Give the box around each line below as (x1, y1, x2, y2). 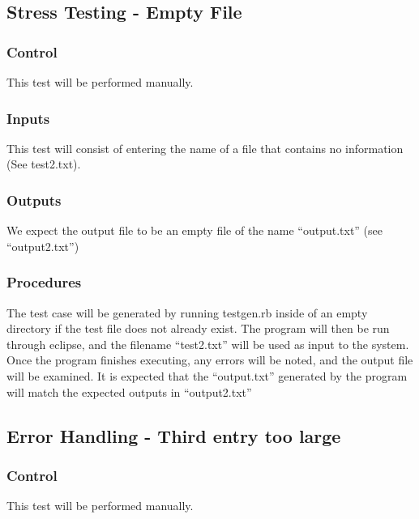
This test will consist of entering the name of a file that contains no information (6, 139, 404, 156)
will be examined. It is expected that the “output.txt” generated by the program (6, 368, 408, 384)
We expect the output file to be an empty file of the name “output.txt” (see (6, 222, 383, 239)
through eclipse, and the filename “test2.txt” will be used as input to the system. (6, 335, 409, 352)
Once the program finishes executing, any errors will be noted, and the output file (6, 351, 413, 368)
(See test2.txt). (6, 155, 81, 172)
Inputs (6, 108, 50, 128)
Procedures (6, 272, 82, 292)
